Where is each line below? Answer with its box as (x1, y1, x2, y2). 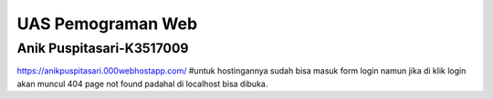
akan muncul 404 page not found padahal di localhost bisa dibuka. (16, 78, 268, 89)
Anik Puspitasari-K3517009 (16, 40, 189, 56)
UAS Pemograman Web (16, 14, 198, 34)
